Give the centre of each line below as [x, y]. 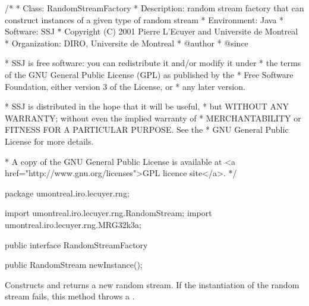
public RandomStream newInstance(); [74, 265]
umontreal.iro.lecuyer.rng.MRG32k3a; [73, 224]
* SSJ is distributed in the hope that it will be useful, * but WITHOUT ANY [147, 106]
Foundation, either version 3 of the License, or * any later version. [125, 86]
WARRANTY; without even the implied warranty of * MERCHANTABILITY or [153, 118]
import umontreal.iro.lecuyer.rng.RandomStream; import [108, 213]
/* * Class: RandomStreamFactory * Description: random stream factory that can [154, 8]
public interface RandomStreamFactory [76, 244]
